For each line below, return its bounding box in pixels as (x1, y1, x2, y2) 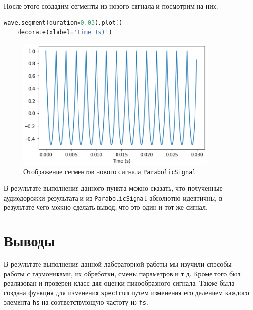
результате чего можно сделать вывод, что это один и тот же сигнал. (4, 202, 208, 212)
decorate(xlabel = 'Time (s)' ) (18, 29, 112, 36)
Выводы (4, 231, 55, 251)
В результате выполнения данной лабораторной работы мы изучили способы (4, 259, 232, 269)
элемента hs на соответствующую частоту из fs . (4, 297, 148, 307)
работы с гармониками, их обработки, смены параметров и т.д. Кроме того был (4, 268, 241, 278)
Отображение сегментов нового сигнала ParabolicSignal (23, 166, 196, 177)
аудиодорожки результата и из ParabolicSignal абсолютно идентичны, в (4, 192, 223, 202)
